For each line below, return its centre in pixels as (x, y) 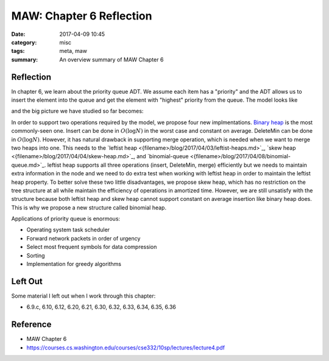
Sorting (36, 255)
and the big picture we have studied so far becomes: (77, 111)
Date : (18, 34)
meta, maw (73, 51)
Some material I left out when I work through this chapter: (83, 296)
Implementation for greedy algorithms (74, 264)
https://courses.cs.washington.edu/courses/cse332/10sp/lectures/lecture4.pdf (126, 348)
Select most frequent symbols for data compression (92, 247)
